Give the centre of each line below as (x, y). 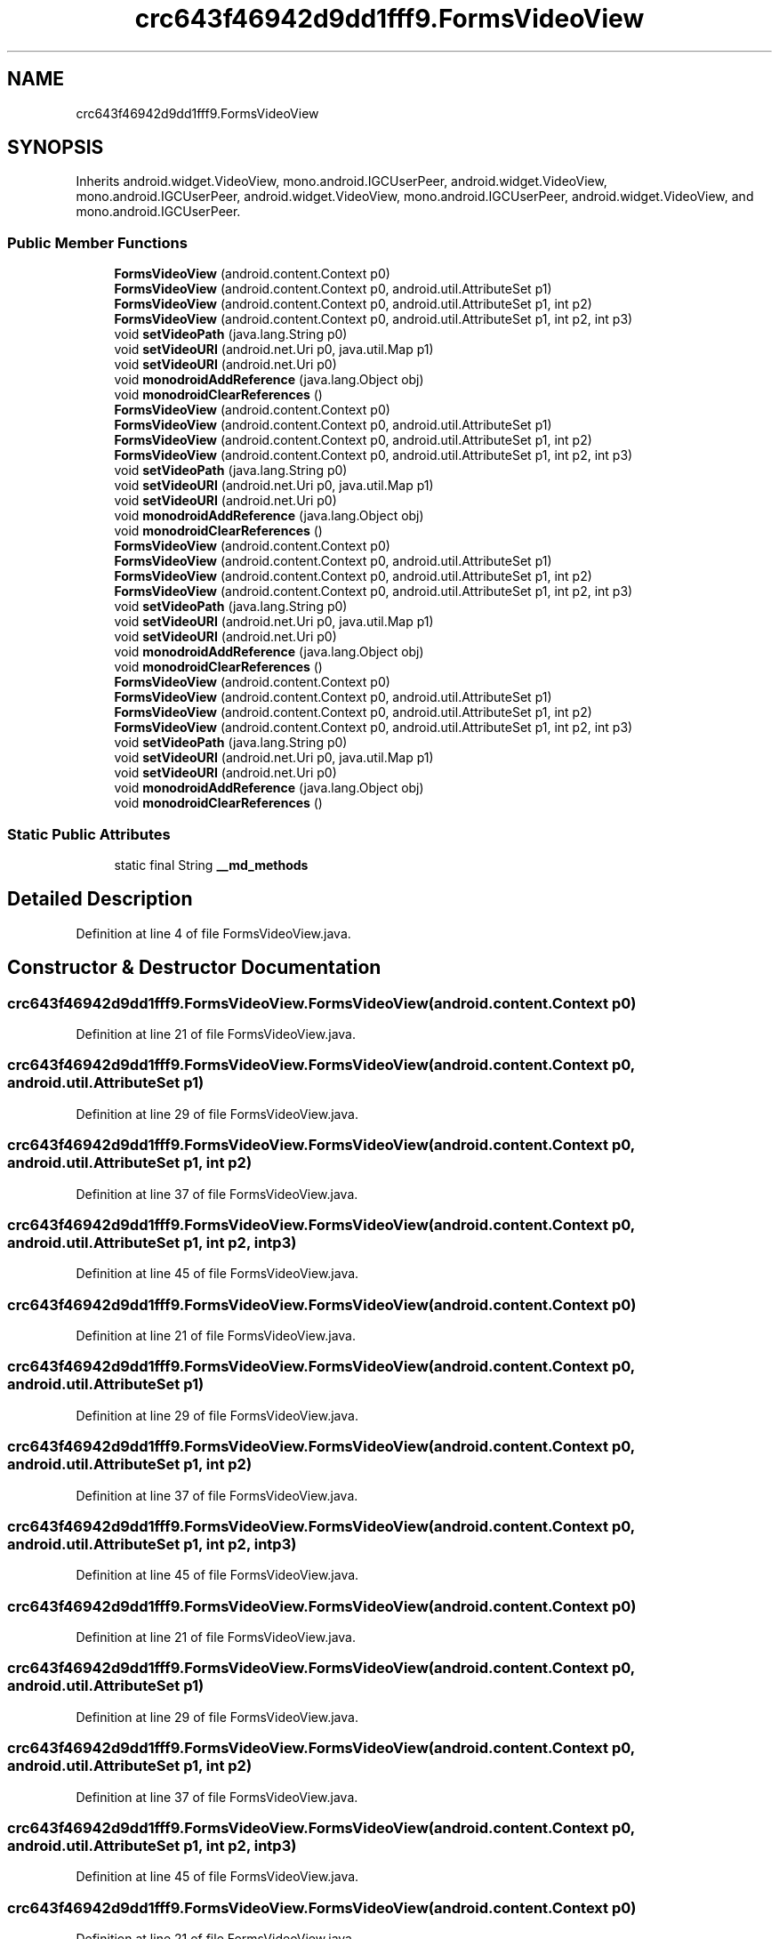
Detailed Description (100, 899)
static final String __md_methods (211, 865)
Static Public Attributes (89, 834)
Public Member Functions (97, 242)
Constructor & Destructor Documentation (194, 968)
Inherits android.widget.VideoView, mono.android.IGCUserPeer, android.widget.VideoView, (341, 181)
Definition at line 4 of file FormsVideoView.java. (213, 933)
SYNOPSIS (56, 148)
